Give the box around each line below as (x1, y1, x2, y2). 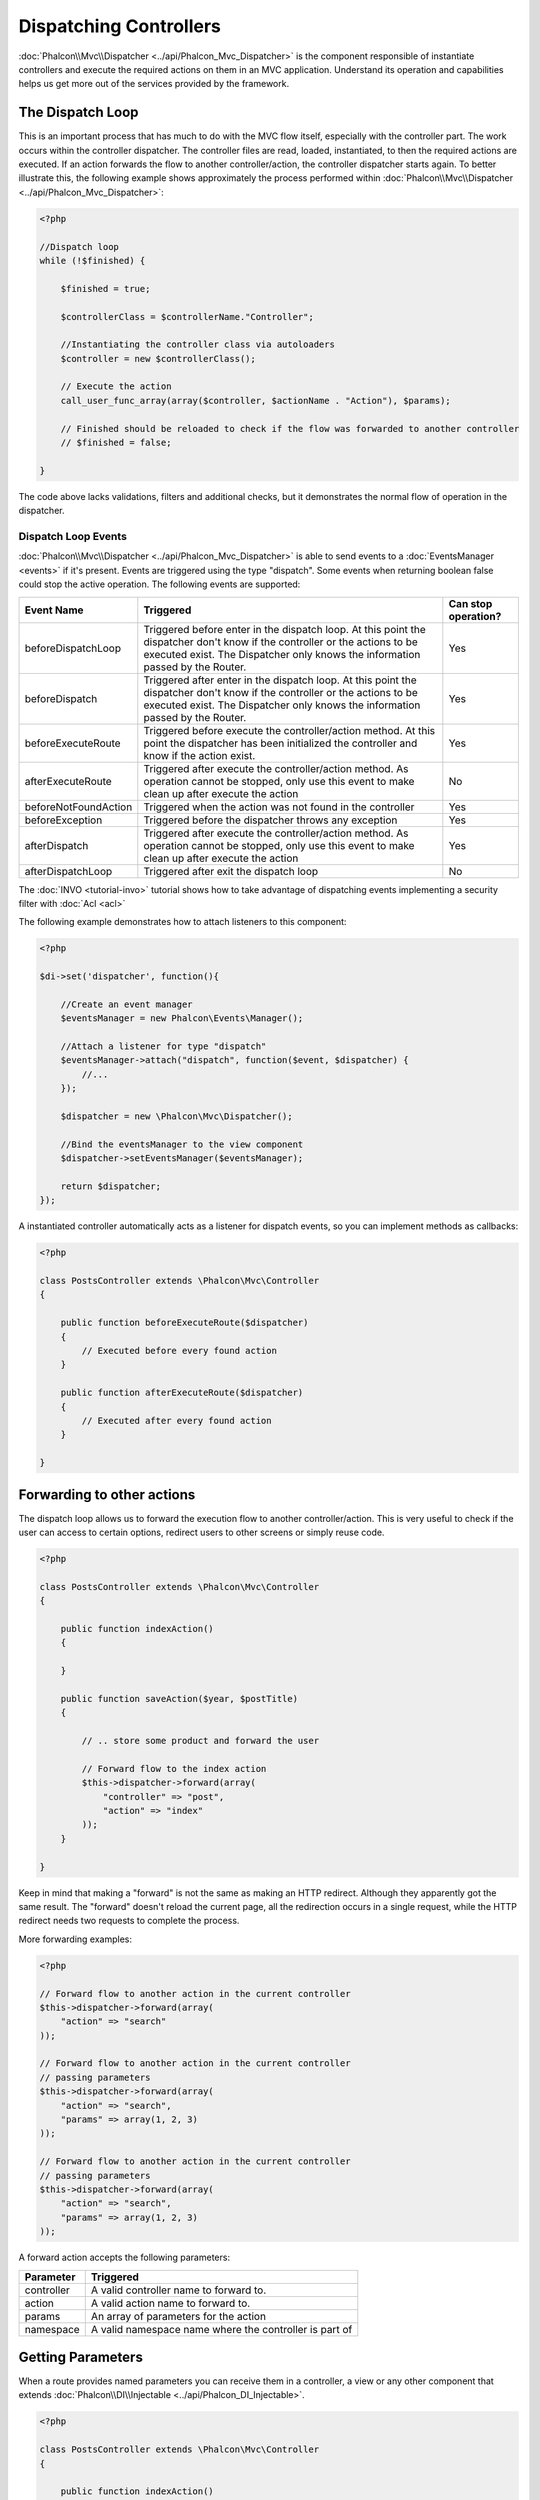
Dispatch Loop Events (18, 529, 127, 543)
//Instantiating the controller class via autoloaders (60, 339, 335, 350)
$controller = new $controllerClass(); (60, 353, 257, 364)
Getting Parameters (18, 2348, 144, 2365)
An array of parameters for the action (90, 2309, 267, 2323)
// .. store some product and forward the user (81, 1735, 320, 1747)
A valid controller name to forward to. (90, 2283, 267, 2297)
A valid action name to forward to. (90, 2296, 251, 2310)
